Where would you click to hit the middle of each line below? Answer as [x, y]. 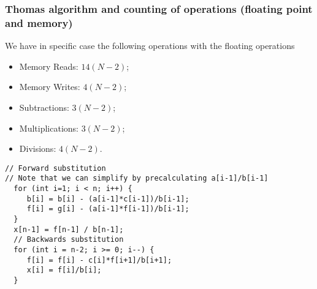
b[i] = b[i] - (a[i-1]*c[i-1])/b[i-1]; [108, 199]
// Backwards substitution [69, 240]
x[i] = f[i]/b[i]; [64, 270]
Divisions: [38, 148]
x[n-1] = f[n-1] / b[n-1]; [69, 229]
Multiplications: [49, 128]
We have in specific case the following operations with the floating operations [150, 46]
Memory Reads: [49, 66]
